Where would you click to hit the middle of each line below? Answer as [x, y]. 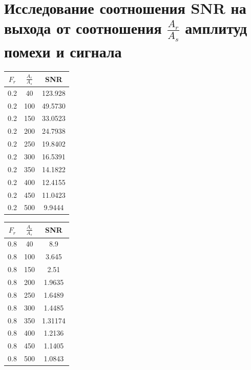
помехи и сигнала [63, 51]
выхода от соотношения [83, 28]
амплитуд [216, 28]
